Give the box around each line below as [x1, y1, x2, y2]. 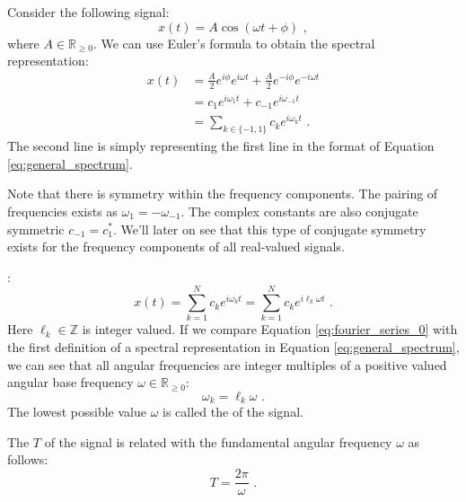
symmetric [7, 219, 65, 238]
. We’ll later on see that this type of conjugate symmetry [112, 219, 426, 238]
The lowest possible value [7, 402, 146, 421]
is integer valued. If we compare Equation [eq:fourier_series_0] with [82, 320, 458, 339]
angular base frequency [7, 373, 134, 392]
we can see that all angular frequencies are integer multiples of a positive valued [7, 355, 447, 374]
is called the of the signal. [163, 402, 303, 421]
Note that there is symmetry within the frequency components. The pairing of [7, 184, 438, 203]
